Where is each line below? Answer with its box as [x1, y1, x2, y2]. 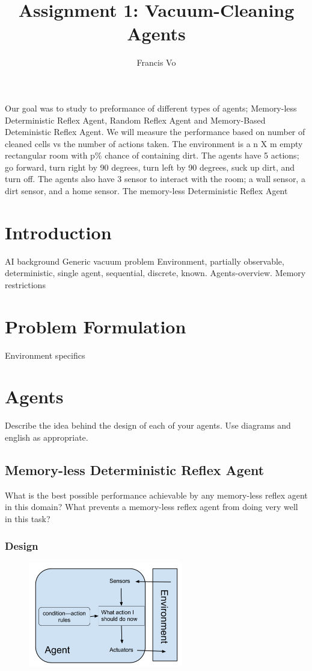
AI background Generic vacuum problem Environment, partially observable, [5, 254, 284, 267]
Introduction [5, 219, 112, 244]
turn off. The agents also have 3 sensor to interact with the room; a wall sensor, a [5, 172, 305, 185]
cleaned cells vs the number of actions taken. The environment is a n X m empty [5, 137, 303, 150]
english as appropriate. [5, 431, 88, 443]
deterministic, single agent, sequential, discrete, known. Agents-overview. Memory [5, 266, 306, 279]
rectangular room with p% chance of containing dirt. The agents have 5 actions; [5, 149, 299, 162]
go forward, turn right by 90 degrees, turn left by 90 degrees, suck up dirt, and [5, 160, 295, 173]
